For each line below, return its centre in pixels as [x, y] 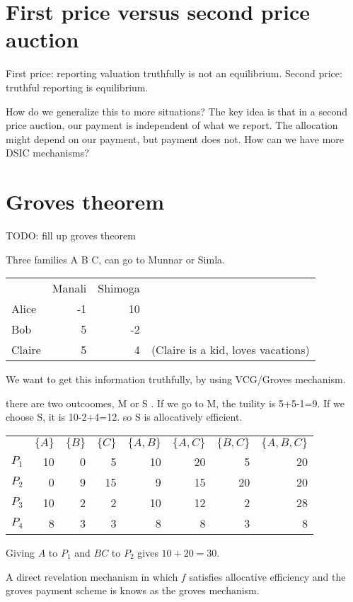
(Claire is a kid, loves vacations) [230, 350]
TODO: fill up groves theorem [71, 235]
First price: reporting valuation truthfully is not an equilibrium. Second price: [174, 73]
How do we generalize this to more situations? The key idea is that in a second [176, 111]
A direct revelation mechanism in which [92, 576]
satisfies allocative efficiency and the [267, 576]
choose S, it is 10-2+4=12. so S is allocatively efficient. [124, 417]
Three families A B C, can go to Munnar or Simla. [115, 259]
